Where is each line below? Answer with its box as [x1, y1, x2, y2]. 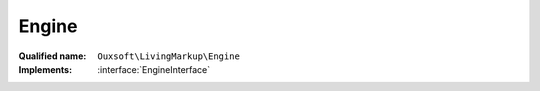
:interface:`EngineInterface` [97, 63, 211, 75]
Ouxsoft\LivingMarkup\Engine [97, 50, 240, 62]
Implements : [18, 63, 73, 75]
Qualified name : [18, 50, 87, 62]
